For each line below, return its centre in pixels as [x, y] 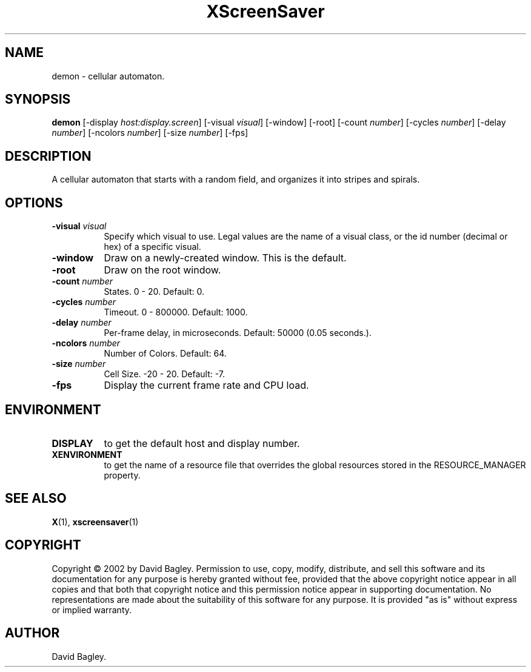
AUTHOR [32, 633]
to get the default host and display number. [202, 443]
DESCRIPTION [48, 156]
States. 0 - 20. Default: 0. [154, 292]
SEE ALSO [36, 499]
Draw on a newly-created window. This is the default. [225, 258]
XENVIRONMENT [87, 454]
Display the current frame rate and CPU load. [206, 385]
